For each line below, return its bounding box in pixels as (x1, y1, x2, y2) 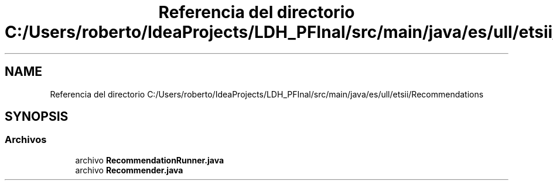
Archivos (5, 134, 47, 146)
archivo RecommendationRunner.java (75, 155, 224, 165)
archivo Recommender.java (75, 165, 183, 175)
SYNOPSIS (5, 109, 69, 124)
